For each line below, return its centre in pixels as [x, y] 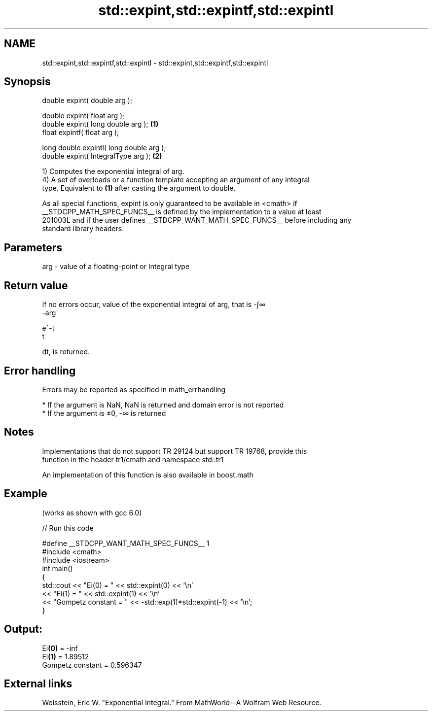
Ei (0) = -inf [60, 648]
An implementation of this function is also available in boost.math [148, 475]
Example [26, 494]
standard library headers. [83, 229]
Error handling [40, 371]
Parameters [33, 247]
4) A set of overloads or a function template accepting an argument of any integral [176, 180]
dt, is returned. [66, 352]
